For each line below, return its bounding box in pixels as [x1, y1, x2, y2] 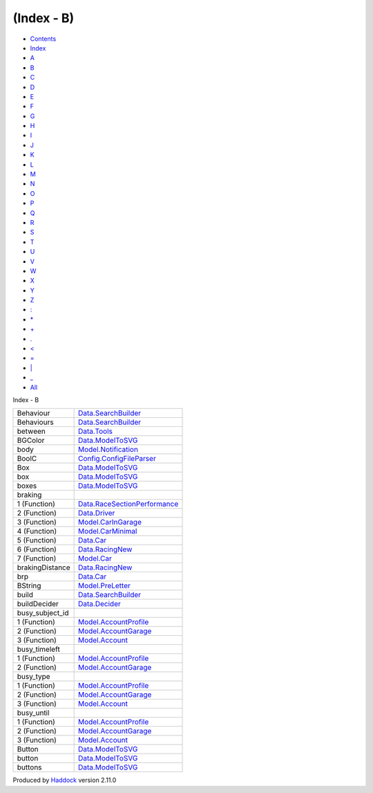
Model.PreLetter [78, 581, 131, 591]
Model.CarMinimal [78, 527, 137, 536]
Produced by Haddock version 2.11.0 [12, 776, 117, 785]
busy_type [17, 672, 51, 682]
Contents [30, 35, 57, 43]
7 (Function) [17, 554, 57, 563]
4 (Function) [17, 527, 57, 536]
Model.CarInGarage [78, 518, 142, 527]
